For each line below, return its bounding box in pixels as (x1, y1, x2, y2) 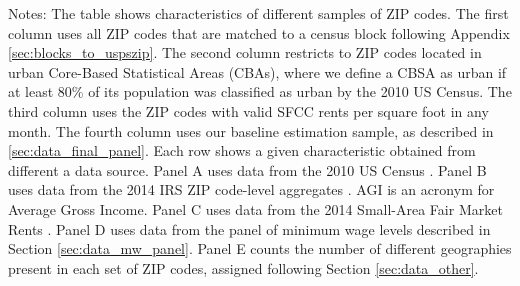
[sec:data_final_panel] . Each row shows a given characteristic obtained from (8, 140, 476, 161)
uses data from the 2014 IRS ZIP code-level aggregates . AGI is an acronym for (8, 179, 495, 200)
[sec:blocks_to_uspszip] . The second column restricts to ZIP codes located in (8, 42, 482, 63)
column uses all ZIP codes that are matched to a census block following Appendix (8, 22, 510, 43)
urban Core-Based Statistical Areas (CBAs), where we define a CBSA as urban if (8, 61, 507, 82)
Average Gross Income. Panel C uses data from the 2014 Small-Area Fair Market (8, 198, 503, 219)
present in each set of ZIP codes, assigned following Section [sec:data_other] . (8, 257, 479, 278)
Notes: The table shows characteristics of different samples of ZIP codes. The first (8, 3, 509, 23)
